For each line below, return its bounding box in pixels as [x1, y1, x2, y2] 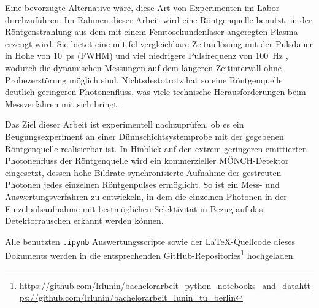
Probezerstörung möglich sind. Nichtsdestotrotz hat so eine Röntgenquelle [5, 73, 283, 86]
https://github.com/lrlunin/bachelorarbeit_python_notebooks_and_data [19, 279, 299, 291]
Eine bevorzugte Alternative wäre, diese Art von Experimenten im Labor [5, 1, 280, 13]
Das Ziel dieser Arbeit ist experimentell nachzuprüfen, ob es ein [5, 118, 244, 131]
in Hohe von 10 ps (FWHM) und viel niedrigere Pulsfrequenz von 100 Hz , [5, 49, 288, 62]
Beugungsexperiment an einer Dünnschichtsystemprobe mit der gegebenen [5, 129, 284, 142]
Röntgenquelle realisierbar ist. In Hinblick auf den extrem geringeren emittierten [5, 142, 307, 155]
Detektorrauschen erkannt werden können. [5, 214, 164, 227]
